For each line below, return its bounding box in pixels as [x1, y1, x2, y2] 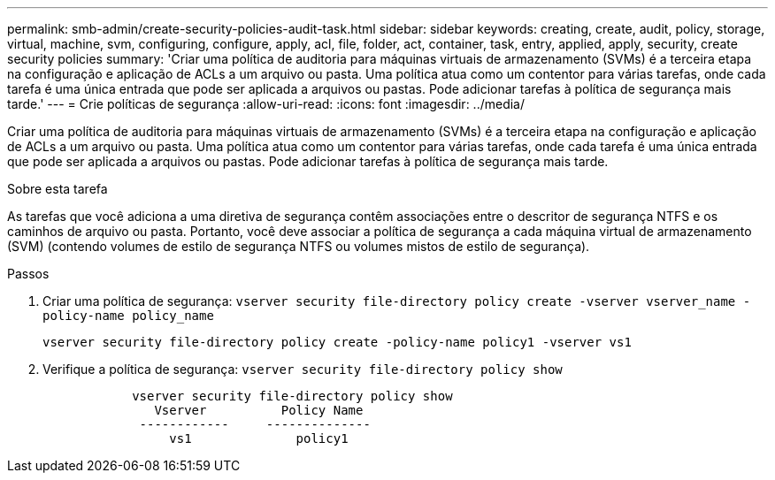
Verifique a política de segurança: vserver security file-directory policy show [42, 362, 563, 377]
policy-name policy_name [42, 309, 214, 323]
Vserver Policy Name [154, 403, 364, 417]
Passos [7, 266, 50, 281]
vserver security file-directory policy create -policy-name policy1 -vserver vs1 [42, 335, 632, 349]
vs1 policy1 [169, 431, 349, 446]
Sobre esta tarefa [7, 181, 108, 196]
